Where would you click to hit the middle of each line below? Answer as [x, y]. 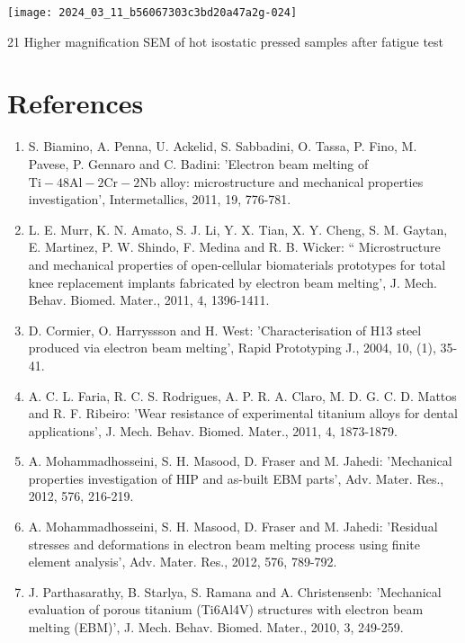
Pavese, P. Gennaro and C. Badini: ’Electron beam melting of [198, 163]
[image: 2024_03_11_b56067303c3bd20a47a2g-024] [152, 13]
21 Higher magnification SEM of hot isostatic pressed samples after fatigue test [226, 41]
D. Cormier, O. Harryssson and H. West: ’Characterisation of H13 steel [225, 330]
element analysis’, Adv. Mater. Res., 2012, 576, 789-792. [183, 562]
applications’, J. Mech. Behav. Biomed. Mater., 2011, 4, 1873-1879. [213, 430]
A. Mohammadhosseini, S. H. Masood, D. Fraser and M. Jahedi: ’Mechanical [240, 461]
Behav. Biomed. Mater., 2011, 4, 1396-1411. [149, 300]
